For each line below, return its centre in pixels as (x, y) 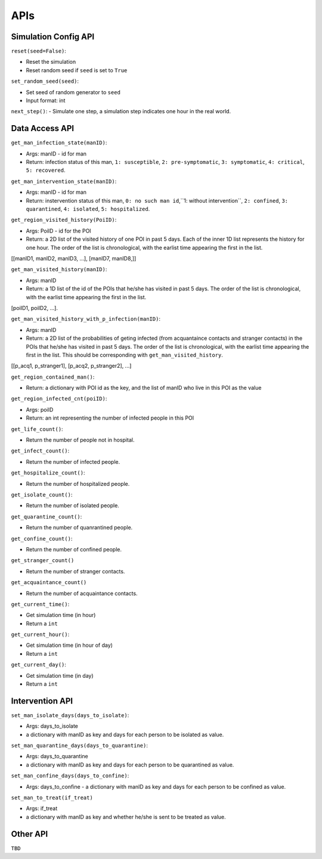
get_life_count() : (37, 429)
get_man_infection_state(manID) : (59, 142)
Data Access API (43, 128)
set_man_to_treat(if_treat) (52, 798)
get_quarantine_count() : (47, 516)
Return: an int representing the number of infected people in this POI (110, 418)
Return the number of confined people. (74, 549)
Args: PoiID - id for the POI (59, 231)
